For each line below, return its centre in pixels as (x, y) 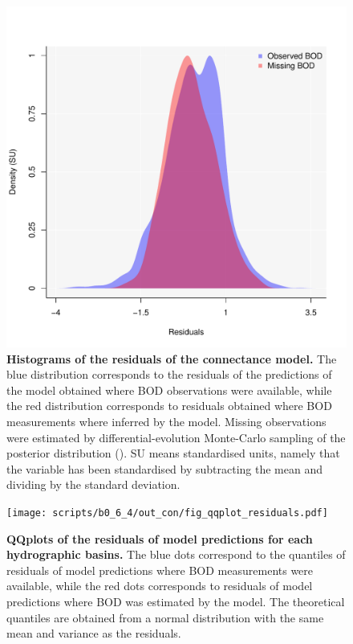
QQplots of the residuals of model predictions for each (160, 538)
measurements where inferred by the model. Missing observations (166, 421)
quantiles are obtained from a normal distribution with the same (165, 617)
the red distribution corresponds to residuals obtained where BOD (169, 406)
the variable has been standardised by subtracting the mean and (165, 468)
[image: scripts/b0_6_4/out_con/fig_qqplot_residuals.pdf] (167, 513)
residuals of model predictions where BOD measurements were (160, 570)
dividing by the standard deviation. (93, 484)
